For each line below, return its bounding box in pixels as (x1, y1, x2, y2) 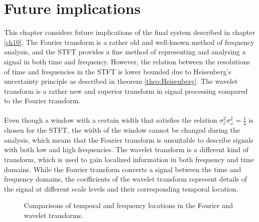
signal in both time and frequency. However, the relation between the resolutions (4, 56, 250, 66)
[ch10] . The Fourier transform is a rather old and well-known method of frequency (4, 36, 255, 47)
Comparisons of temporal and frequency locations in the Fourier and (24, 200, 233, 211)
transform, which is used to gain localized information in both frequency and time (4, 154, 255, 165)
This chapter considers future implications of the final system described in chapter (4, 27, 255, 37)
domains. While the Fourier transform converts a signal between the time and (4, 164, 241, 174)
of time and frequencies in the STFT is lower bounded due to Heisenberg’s (4, 66, 232, 76)
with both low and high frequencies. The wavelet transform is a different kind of (4, 144, 249, 155)
